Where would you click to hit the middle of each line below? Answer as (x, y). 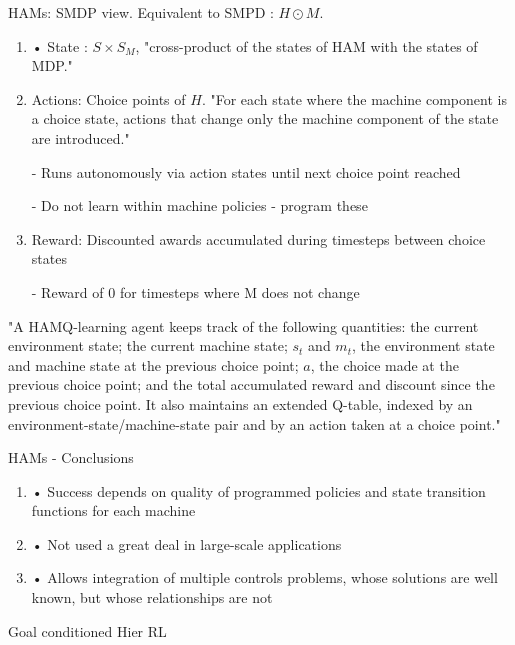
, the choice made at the (384, 364)
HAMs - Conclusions (71, 457)
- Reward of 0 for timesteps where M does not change (195, 291)
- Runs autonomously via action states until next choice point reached (246, 171)
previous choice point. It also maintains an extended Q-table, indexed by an (240, 403)
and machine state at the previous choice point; (153, 364)
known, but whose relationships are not (152, 597)
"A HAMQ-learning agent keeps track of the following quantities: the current (243, 325)
